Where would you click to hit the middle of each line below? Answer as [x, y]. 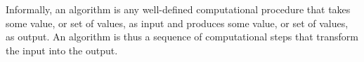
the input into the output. [62, 50]
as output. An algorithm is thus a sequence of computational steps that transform [182, 37]
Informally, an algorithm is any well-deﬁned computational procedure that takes [178, 9]
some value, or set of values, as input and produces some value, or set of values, [177, 23]
